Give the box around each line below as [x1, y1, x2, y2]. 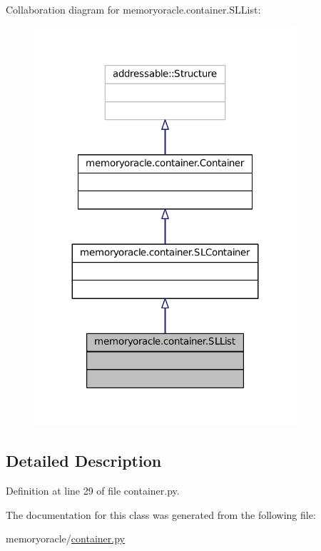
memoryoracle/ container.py [6, 531, 125, 546]
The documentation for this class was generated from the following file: [6, 507, 316, 522]
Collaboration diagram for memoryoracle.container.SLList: [6, 2, 261, 16]
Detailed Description [6, 450, 162, 472]
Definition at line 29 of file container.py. [6, 483, 180, 498]
